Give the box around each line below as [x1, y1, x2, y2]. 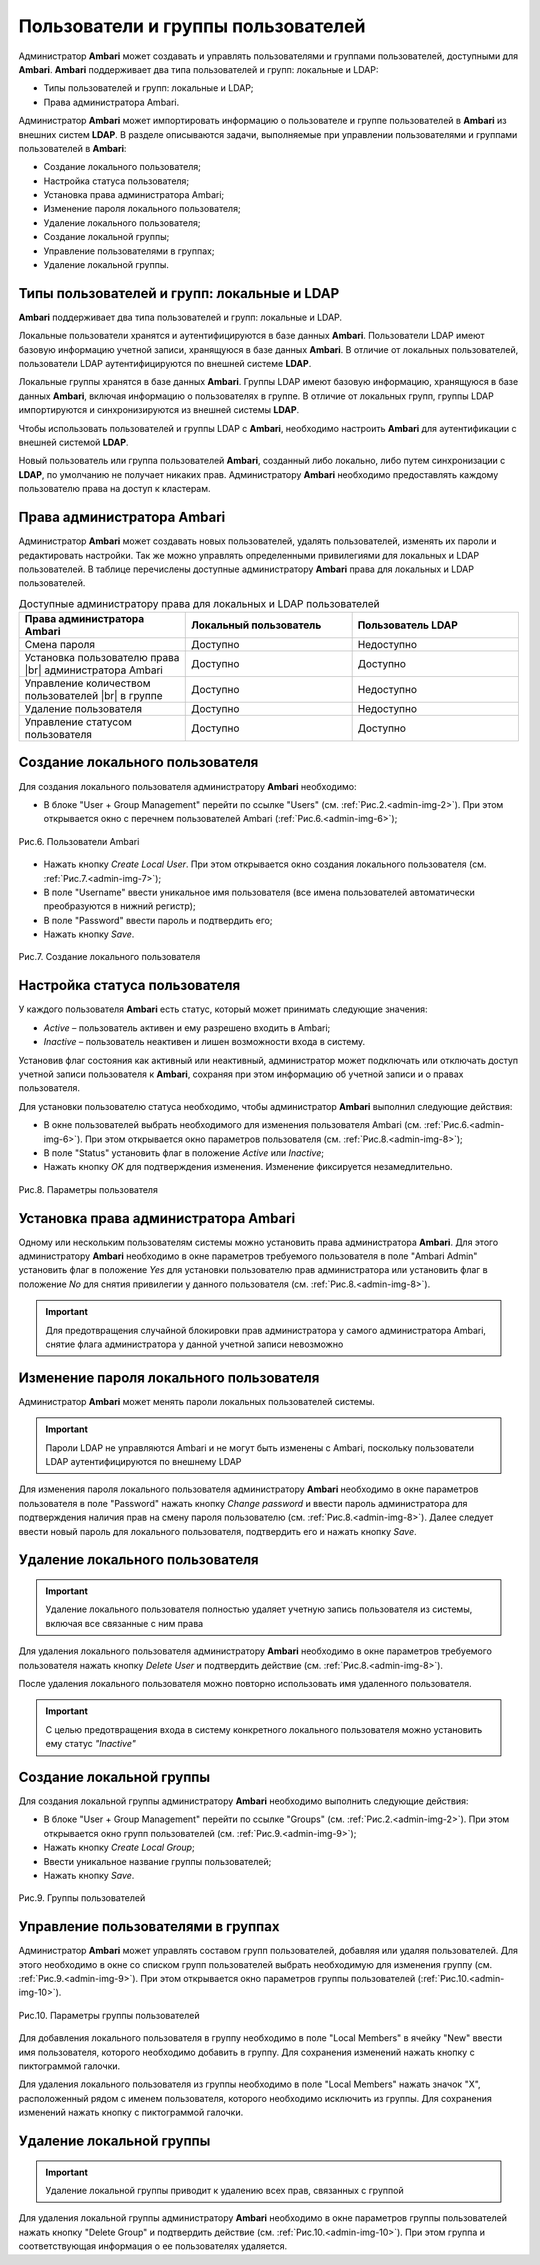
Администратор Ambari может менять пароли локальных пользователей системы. [18, 1395, 375, 1407]
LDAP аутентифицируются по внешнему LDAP [45, 1456, 242, 1468]
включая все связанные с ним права [45, 1617, 204, 1629]
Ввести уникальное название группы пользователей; [43, 1855, 272, 1867]
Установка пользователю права [24, 651, 180, 665]
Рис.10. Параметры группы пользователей [18, 2009, 200, 2021]
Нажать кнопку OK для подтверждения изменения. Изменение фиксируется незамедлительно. [43, 1161, 453, 1173]
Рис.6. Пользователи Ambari [18, 835, 140, 847]
